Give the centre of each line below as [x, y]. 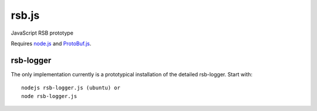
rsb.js [25, 15]
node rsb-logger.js [49, 96]
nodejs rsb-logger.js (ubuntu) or [71, 88]
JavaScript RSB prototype [42, 33]
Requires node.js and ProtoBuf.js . [51, 43]
